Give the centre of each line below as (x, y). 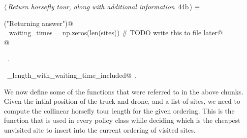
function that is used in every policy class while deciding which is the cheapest (122, 120)
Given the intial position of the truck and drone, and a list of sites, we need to (122, 101)
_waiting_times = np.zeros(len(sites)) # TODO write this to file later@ (113, 33)
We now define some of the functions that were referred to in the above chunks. (124, 91)
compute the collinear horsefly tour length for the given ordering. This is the (119, 110)
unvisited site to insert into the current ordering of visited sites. (100, 129)
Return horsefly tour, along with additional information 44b (98, 6)
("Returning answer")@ (39, 23)
